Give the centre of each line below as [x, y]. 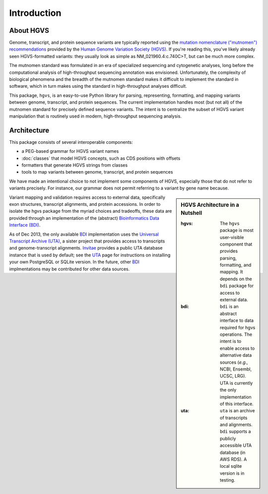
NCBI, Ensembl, [236, 369]
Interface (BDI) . [25, 225]
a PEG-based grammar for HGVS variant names [70, 151]
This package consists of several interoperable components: [71, 142]
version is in [232, 473]
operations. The [236, 334]
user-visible [232, 237]
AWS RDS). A [234, 459]
